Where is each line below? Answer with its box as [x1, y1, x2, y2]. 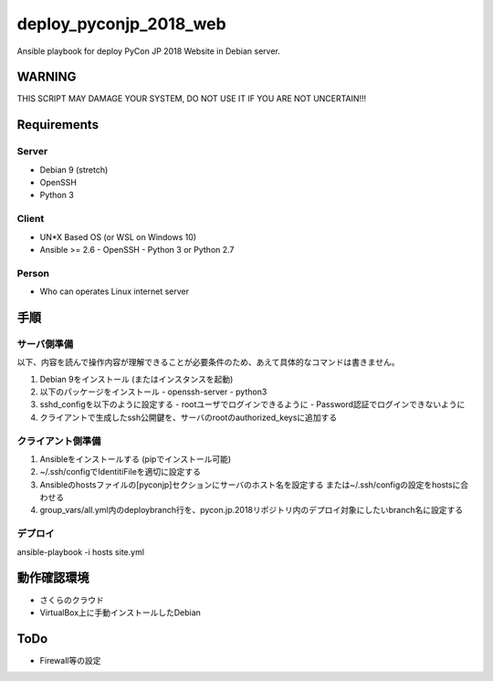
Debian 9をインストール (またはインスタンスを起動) [39, 373, 234, 384]
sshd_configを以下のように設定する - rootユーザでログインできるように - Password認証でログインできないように [39, 399, 466, 410]
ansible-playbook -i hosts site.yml [16, 546, 145, 557]
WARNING [16, 69, 77, 85]
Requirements [16, 117, 100, 132]
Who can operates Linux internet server [39, 286, 190, 297]
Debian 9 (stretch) [39, 164, 109, 175]
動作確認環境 [16, 571, 89, 586]
